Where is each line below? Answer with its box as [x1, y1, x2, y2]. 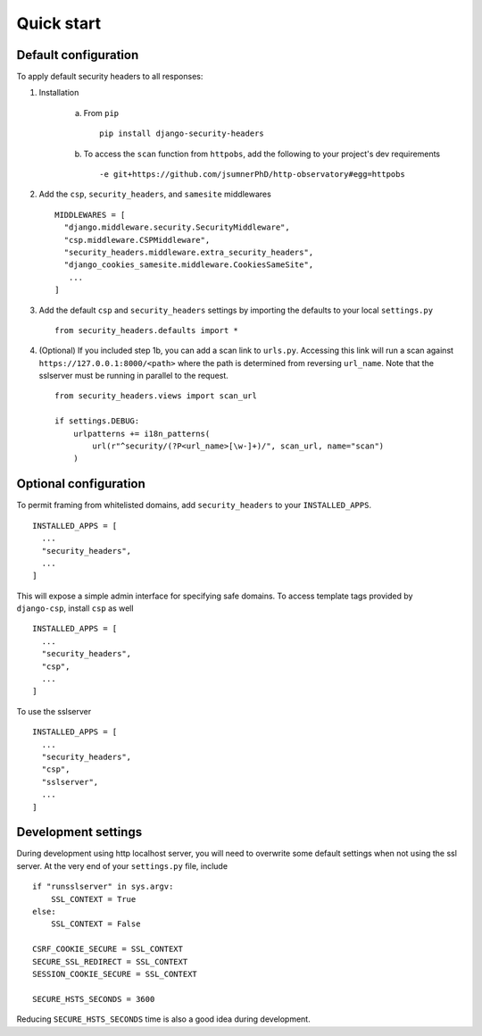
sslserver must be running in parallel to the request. [38, 371, 229, 381]
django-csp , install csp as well [16, 603, 134, 614]
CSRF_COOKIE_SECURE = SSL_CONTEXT [32, 944, 183, 955]
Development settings [16, 824, 143, 840]
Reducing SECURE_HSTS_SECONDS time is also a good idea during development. [16, 1014, 312, 1024]
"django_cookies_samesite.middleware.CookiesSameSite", [63, 260, 314, 270]
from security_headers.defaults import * [54, 325, 238, 335]
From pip [83, 107, 120, 118]
